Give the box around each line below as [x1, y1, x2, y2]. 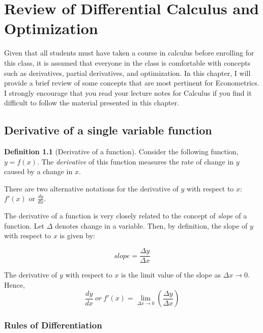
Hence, [4, 279, 25, 290]
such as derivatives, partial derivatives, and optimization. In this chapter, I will [4, 67, 251, 78]
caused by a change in [4, 166, 73, 177]
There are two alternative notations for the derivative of [4, 183, 179, 193]
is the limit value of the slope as [121, 269, 221, 280]
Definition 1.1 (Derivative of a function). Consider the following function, [4, 146, 239, 157]
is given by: [60, 230, 95, 241]
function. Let [4, 220, 45, 231]
